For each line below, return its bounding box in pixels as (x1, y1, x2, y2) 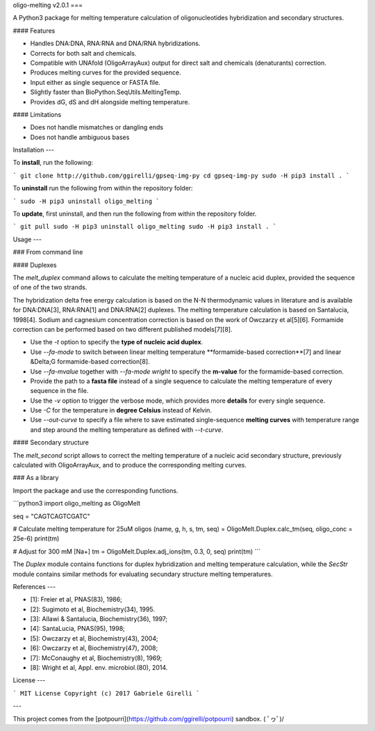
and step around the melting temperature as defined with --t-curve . (30, 425, 224, 434)
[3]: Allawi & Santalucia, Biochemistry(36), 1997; (30, 615, 168, 623)
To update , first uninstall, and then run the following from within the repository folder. (12, 209, 257, 218)
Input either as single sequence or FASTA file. (30, 78, 161, 86)
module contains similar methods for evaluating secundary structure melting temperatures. (12, 570, 274, 578)
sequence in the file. (30, 387, 89, 395)
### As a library (12, 474, 59, 482)
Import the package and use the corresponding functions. (12, 486, 178, 495)
